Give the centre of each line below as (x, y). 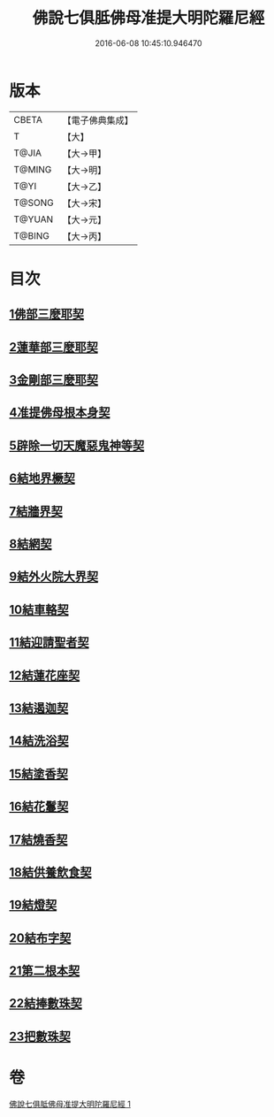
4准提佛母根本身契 (60, 413)
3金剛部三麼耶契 (54, 380)
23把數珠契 (40, 1036)
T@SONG (34, 203)
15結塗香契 (39, 773)
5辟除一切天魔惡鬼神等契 (77, 445)
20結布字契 (40, 938)
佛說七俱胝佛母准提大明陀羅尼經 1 (70, 1104)
